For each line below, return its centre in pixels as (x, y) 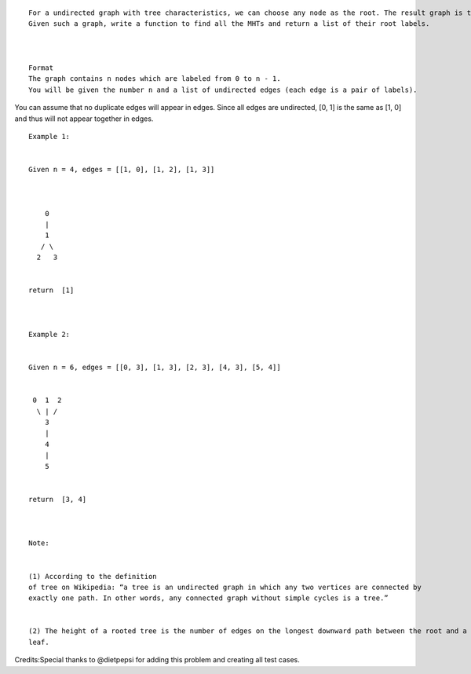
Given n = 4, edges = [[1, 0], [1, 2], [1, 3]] (122, 170)
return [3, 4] (58, 499)
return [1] (51, 290)
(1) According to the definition (93, 576)
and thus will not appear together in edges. (84, 119)
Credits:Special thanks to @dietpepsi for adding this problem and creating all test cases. (157, 660)
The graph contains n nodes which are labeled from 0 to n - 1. (155, 79)
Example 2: (49, 334)
